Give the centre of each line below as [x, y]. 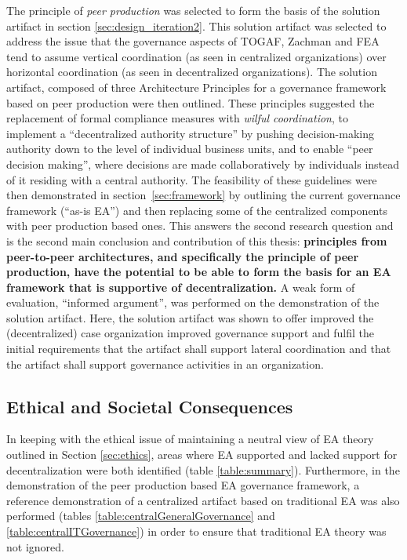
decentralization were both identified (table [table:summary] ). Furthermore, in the [203, 469]
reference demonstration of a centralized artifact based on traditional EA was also [203, 500]
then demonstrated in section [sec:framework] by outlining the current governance [203, 195]
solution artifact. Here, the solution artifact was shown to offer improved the [190, 317]
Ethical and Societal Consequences [150, 406]
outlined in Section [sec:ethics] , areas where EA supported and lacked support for [202, 455]
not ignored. [35, 546]
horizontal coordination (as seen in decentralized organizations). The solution [192, 72]
